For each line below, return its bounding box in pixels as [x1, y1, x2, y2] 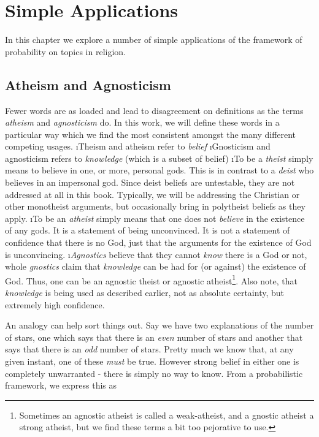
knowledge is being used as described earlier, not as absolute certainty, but [5, 286, 284, 299]
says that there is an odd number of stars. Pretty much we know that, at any [5, 343, 294, 355]
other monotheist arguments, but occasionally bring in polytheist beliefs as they [5, 200, 306, 213]
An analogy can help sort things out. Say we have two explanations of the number [5, 319, 314, 332]
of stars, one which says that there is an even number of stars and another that [5, 330, 303, 343]
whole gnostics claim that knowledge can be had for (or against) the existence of [5, 260, 306, 273]
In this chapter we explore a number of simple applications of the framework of [5, 33, 302, 46]
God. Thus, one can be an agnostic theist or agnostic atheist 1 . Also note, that [5, 272, 298, 287]
